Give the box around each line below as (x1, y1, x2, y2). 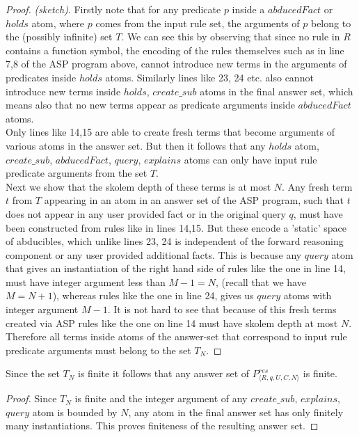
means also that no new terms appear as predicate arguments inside (6, 97, 295, 112)
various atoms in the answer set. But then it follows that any (6, 138, 266, 152)
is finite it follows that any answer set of (78, 366, 250, 381)
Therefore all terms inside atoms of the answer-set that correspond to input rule (6, 329, 347, 344)
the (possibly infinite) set (6, 29, 113, 44)
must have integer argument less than (6, 274, 166, 289)
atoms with (283, 288, 332, 303)
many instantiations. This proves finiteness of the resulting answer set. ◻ (6, 418, 319, 433)
